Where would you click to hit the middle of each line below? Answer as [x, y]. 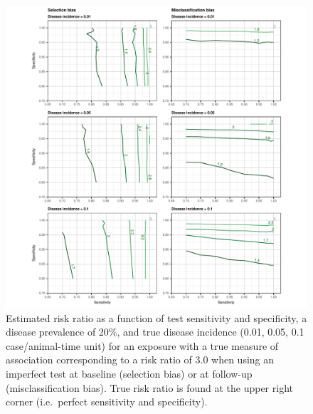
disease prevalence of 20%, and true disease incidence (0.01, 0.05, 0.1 [155, 332]
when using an [243, 359]
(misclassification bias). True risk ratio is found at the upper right [149, 387]
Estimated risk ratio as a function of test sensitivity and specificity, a [156, 317]
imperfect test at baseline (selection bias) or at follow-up [129, 373]
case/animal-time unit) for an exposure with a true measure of [142, 345]
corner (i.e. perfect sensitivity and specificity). [107, 402]
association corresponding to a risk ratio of [99, 359]
